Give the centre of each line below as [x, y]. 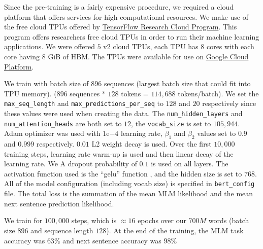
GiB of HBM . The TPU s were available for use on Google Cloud [148, 56]
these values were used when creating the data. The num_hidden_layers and [123, 113]
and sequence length [62, 230]
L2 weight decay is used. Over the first [152, 144]
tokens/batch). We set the [218, 93]
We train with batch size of [46, 83]
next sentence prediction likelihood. [59, 203]
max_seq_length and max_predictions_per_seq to [84, 103]
